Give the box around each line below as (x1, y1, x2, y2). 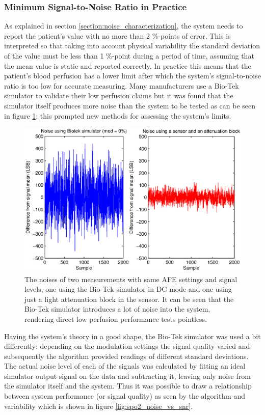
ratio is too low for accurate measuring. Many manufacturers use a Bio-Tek (4, 80, 239, 91)
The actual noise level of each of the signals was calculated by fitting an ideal (4, 361, 246, 371)
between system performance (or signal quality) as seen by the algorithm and (4, 391, 246, 401)
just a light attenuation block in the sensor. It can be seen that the (24, 293, 234, 304)
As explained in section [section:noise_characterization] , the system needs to (4, 20, 243, 31)
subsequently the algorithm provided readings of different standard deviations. (4, 350, 249, 361)
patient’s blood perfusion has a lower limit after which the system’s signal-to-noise (4, 70, 261, 81)
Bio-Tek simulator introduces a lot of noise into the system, (24, 303, 210, 314)
